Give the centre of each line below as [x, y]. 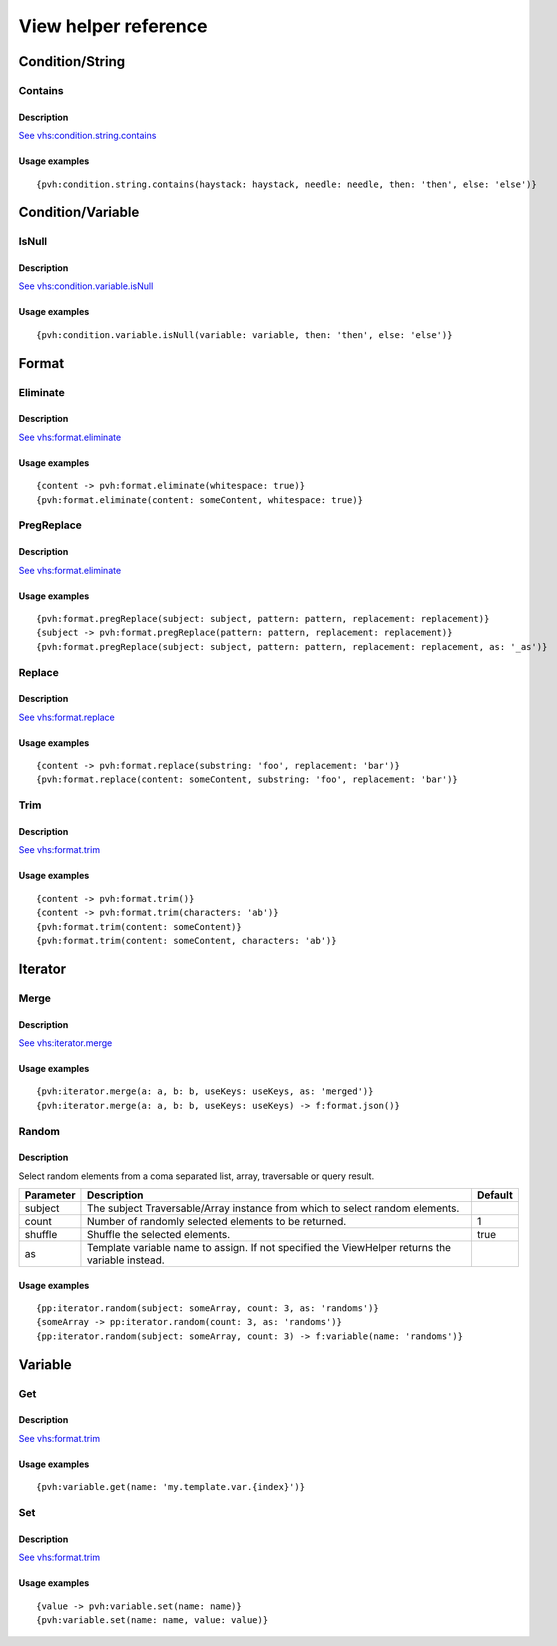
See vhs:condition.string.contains [87, 136]
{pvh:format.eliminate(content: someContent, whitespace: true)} [200, 499]
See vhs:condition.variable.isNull [86, 286]
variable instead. [125, 1260]
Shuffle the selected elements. [158, 1235]
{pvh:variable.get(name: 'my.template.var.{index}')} [170, 1487]
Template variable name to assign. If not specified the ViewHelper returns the [269, 1248]
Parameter [50, 1195]
